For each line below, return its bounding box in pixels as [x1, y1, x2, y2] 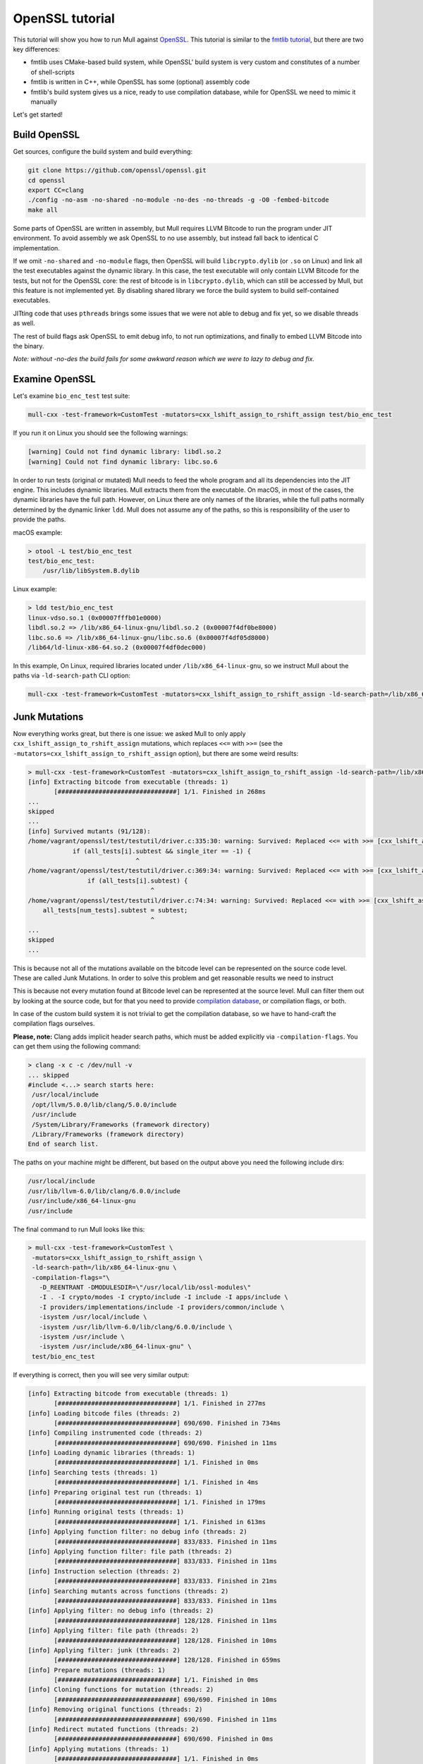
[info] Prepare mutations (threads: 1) [27, 1666, 166, 1674]
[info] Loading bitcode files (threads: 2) [27, 1409, 181, 1418]
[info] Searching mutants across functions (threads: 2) [27, 1587, 229, 1595]
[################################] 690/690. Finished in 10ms [54, 1696, 278, 1703]
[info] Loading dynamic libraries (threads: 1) [27, 1449, 195, 1457]
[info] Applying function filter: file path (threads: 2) [27, 1547, 233, 1555]
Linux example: [13, 585, 58, 593]
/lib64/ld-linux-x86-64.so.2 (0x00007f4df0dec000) [27, 643, 207, 651]
